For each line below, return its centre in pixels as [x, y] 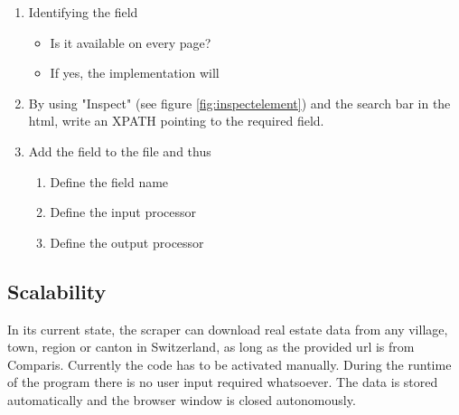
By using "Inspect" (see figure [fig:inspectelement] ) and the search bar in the [239, 103]
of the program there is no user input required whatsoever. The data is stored [223, 382]
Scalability [57, 291]
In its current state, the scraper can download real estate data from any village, [228, 329]
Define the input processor [123, 212]
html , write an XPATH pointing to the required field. [176, 121]
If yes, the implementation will [135, 73]
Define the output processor [127, 242]
